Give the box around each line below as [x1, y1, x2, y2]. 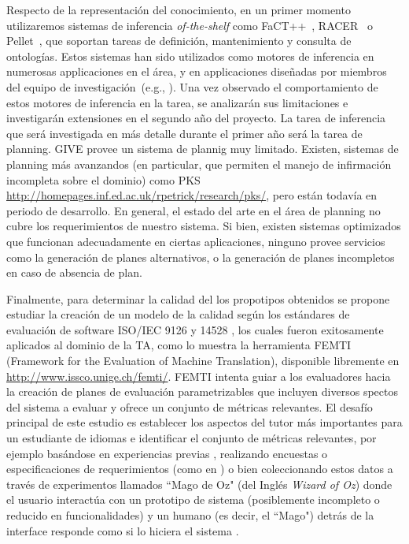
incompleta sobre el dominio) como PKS [6, 171, 201, 188]
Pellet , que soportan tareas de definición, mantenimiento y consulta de [6, 32, 352, 49]
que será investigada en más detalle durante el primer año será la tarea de [6, 125, 363, 141]
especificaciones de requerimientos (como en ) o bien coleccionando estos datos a [6, 460, 393, 477]
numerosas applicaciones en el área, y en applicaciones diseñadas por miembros [6, 63, 387, 80]
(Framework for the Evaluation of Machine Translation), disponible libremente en [6, 352, 400, 369]
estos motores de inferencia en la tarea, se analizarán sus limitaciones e [6, 94, 348, 110]
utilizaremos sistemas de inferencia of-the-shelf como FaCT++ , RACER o [6, 17, 373, 33]
